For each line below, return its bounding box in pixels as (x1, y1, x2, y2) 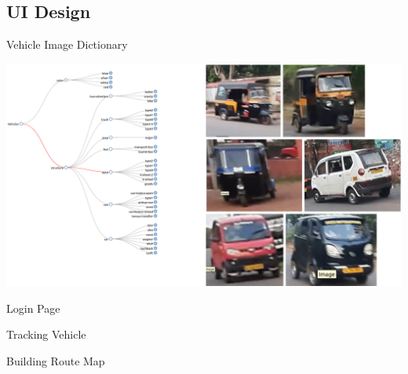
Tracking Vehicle (6, 326, 86, 343)
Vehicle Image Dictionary (6, 36, 128, 53)
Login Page (6, 299, 60, 316)
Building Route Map (6, 353, 105, 369)
